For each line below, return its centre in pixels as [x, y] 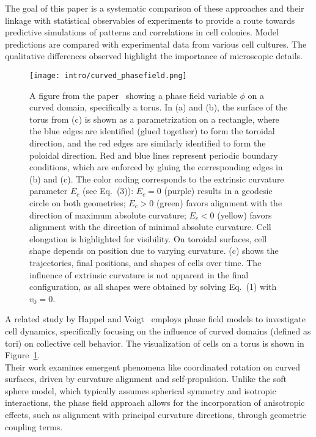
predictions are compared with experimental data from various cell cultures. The [156, 44]
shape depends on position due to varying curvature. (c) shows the [154, 251]
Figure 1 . [23, 355]
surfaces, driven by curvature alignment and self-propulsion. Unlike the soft [146, 379]
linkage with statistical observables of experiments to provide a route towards [150, 20]
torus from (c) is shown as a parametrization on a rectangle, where [154, 119]
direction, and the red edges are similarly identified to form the [148, 143]
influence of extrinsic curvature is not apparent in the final [139, 274]
